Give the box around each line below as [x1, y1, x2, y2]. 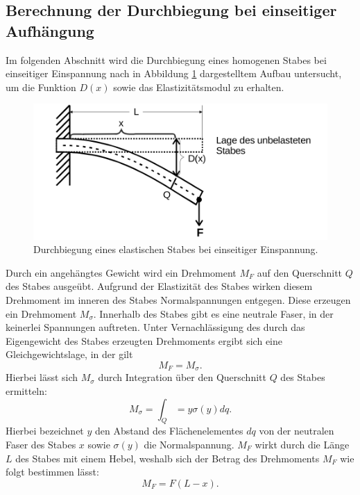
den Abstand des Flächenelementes [95, 423, 243, 438]
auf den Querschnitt [257, 265, 343, 279]
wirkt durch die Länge [255, 437, 350, 451]
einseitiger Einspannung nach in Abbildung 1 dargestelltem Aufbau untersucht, [6, 66, 342, 81]
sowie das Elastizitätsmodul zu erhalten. [113, 79, 284, 94]
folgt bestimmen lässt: [6, 464, 99, 479]
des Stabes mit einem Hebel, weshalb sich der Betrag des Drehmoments [15, 451, 320, 465]
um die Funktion [6, 79, 76, 94]
